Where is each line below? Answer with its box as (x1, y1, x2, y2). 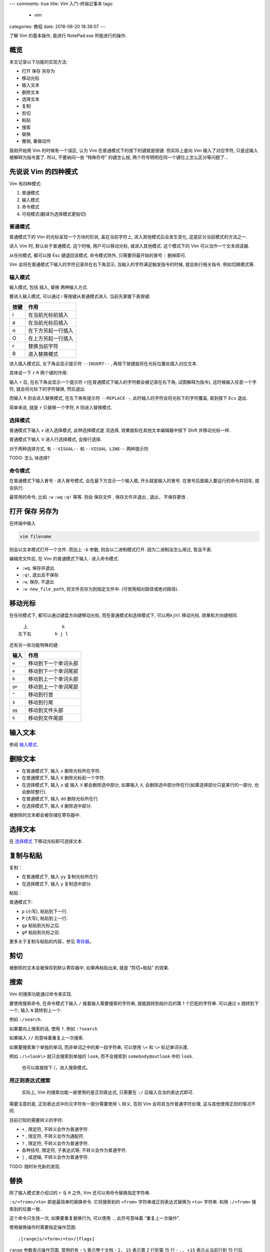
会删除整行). (21, 789, 47, 795)
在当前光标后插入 (28, 319, 68, 326)
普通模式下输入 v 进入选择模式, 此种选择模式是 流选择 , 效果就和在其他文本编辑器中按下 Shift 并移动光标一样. (9, 427, 231, 433)
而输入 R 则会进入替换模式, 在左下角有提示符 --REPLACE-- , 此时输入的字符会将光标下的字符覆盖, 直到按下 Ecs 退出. (9, 395, 248, 401)
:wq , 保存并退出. (21, 565, 56, 571)
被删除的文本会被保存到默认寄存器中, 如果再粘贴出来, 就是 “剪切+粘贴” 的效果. (9, 965, 169, 971)
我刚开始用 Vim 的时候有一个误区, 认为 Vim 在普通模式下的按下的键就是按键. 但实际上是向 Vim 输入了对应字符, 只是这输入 (9, 147, 258, 153)
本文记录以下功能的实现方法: (9, 59, 68, 65)
